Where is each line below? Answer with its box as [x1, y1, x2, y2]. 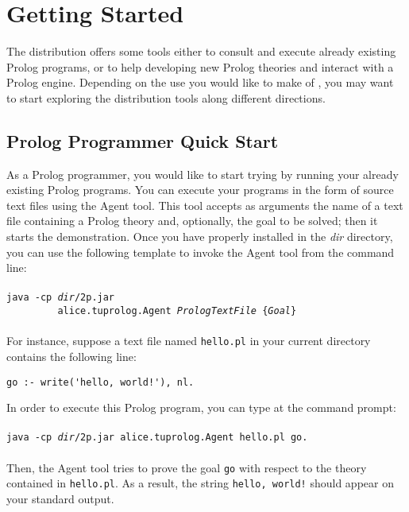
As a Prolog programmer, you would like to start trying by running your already [6, 165, 399, 182]
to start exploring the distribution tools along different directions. [6, 89, 326, 106]
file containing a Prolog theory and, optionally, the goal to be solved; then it [6, 212, 378, 229]
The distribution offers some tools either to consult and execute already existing [6, 43, 396, 60]
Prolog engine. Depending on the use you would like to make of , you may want [6, 74, 394, 91]
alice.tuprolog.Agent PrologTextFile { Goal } [57, 305, 297, 317]
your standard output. [6, 491, 114, 507]
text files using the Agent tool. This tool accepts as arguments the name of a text [6, 196, 403, 213]
